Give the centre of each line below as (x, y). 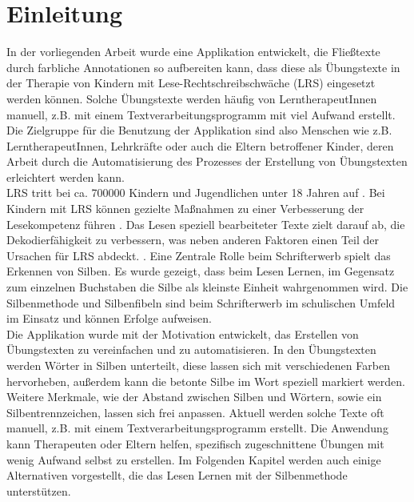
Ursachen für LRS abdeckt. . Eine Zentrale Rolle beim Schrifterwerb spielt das (199, 255)
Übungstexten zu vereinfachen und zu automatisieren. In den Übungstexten (191, 349)
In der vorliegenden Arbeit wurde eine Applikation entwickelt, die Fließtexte (193, 52)
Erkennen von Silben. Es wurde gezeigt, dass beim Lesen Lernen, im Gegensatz (201, 271)
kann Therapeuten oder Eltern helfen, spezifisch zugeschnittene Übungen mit (195, 443)
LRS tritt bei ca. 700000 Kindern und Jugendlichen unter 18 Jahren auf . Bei (196, 193)
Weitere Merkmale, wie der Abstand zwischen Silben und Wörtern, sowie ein (194, 397)
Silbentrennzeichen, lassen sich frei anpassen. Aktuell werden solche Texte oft (195, 412)
